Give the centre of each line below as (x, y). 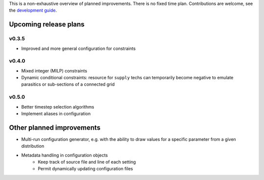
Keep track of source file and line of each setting (87, 162)
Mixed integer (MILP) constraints (54, 70)
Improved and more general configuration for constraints (78, 48)
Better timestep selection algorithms (58, 107)
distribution (33, 146)
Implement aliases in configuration (56, 113)
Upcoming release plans (47, 24)
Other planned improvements (55, 127)
